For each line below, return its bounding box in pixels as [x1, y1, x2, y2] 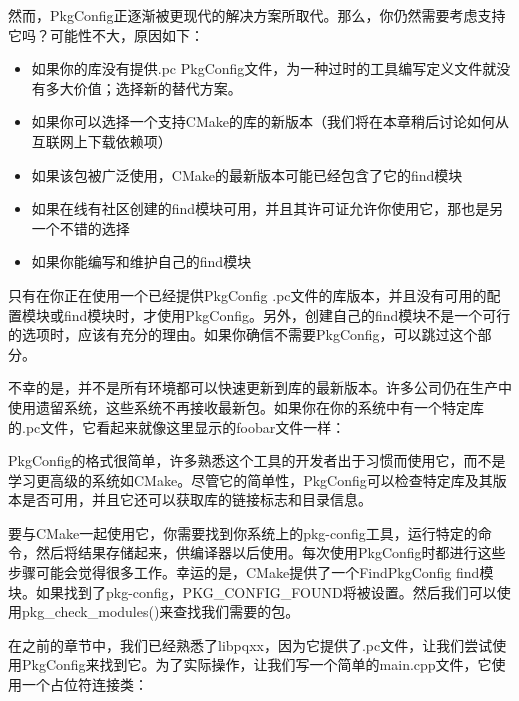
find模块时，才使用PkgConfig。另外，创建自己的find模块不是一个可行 [63, 304, 511, 325]
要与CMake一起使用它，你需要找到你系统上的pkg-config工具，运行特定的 [8, 522, 478, 543]
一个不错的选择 [31, 217, 130, 238]
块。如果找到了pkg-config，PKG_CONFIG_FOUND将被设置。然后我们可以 [8, 581, 497, 602]
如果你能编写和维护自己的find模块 [31, 251, 252, 272]
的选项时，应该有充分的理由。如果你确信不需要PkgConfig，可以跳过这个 [8, 324, 478, 345]
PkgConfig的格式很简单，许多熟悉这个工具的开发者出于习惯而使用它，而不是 [8, 450, 506, 471]
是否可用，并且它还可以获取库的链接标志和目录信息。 [21, 489, 372, 510]
